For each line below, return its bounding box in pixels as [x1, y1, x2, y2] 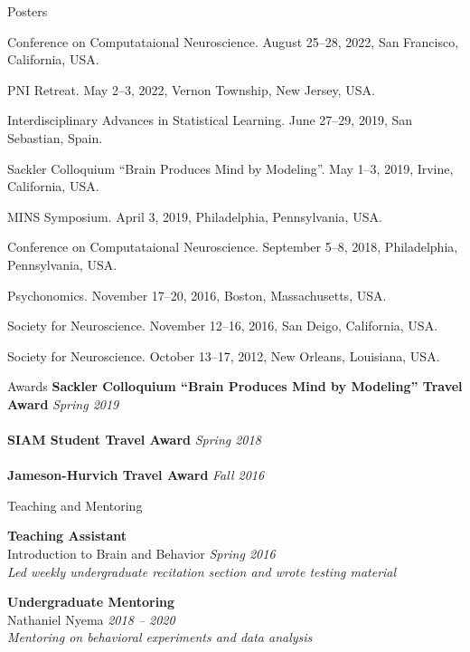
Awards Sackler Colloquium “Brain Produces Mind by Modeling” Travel [7, 377, 463, 396]
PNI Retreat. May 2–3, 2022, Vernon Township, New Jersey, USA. [7, 80, 375, 99]
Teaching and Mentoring [7, 495, 143, 514]
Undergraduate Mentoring [7, 592, 175, 611]
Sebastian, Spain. [7, 128, 103, 147]
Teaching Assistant [7, 526, 127, 545]
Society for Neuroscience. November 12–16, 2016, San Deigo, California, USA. [7, 316, 438, 335]
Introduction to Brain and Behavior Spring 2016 [7, 544, 276, 563]
